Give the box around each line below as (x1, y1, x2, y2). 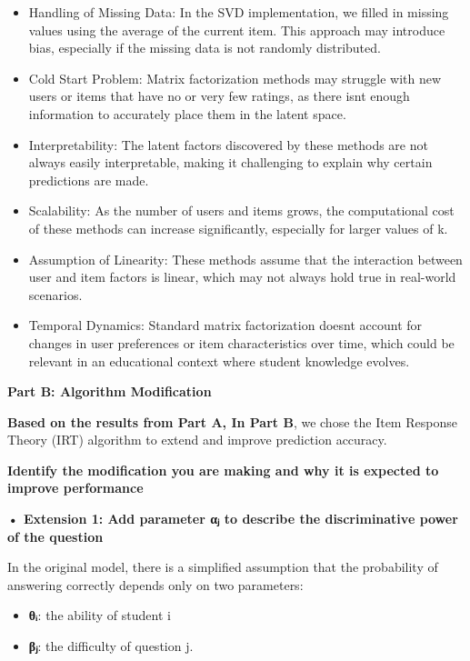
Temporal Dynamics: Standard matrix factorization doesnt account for (28, 315, 423, 335)
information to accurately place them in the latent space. (28, 104, 346, 123)
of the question (7, 526, 104, 546)
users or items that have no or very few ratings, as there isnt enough (28, 86, 410, 105)
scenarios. (28, 285, 83, 304)
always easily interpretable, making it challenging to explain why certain (28, 153, 433, 172)
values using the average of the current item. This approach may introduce (28, 20, 445, 39)
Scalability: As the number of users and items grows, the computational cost (28, 201, 455, 220)
